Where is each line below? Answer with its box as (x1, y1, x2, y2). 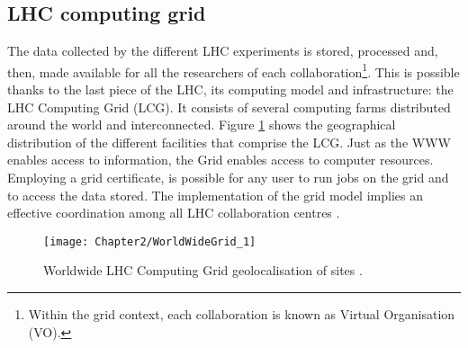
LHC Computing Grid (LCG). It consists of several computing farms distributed (7, 97, 451, 116)
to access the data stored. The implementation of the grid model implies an (7, 185, 423, 204)
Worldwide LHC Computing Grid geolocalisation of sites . (43, 261, 363, 280)
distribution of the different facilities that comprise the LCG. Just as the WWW (7, 132, 451, 151)
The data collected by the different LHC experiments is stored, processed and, (7, 41, 438, 60)
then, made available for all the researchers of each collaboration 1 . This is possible (7, 59, 460, 81)
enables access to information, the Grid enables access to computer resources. (7, 150, 434, 169)
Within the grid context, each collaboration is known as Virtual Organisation (28, 305, 455, 324)
